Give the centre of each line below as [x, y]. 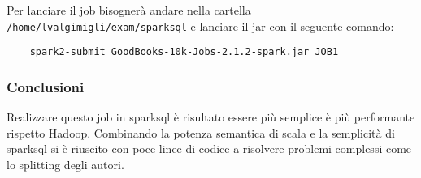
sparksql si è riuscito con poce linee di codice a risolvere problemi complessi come [209, 148]
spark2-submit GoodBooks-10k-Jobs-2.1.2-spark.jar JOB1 [184, 52]
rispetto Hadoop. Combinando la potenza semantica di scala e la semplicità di [201, 132]
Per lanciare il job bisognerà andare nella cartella [129, 10]
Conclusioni [46, 86]
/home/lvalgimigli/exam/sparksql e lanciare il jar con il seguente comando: [200, 25]
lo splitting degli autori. [65, 164]
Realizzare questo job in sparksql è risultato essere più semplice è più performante [211, 117]
